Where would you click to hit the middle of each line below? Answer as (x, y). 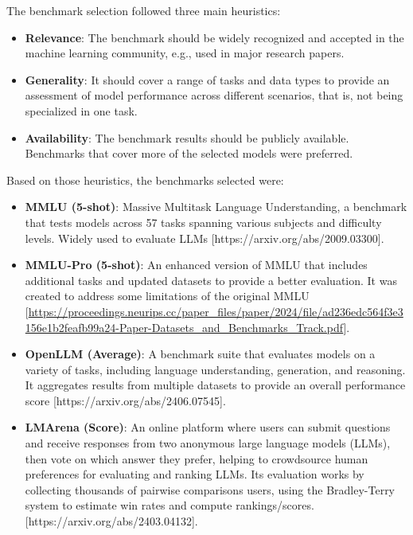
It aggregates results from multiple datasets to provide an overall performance (215, 385)
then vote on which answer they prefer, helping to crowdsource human (197, 458)
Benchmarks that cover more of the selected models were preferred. (189, 153)
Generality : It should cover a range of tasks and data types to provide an (207, 79)
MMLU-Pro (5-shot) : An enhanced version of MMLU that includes (196, 265)
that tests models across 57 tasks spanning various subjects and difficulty (203, 222)
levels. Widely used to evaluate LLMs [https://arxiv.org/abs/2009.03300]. (205, 238)
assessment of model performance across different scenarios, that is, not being (214, 95)
